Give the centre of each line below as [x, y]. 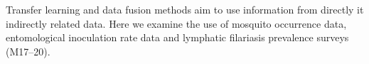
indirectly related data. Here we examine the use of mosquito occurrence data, [176, 23]
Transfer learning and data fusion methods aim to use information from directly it [185, 9]
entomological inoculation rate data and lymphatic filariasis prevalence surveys [177, 37]
